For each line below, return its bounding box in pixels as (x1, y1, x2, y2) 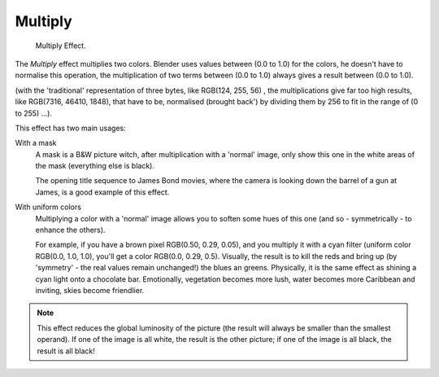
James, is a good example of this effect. (35, 187, 170, 197)
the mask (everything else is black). (35, 161, 154, 171)
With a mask (15, 138, 57, 148)
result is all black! (37, 346, 95, 356)
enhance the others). (35, 225, 106, 235)
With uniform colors (15, 202, 81, 212)
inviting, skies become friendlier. (35, 285, 145, 295)
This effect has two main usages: (15, 123, 126, 133)
